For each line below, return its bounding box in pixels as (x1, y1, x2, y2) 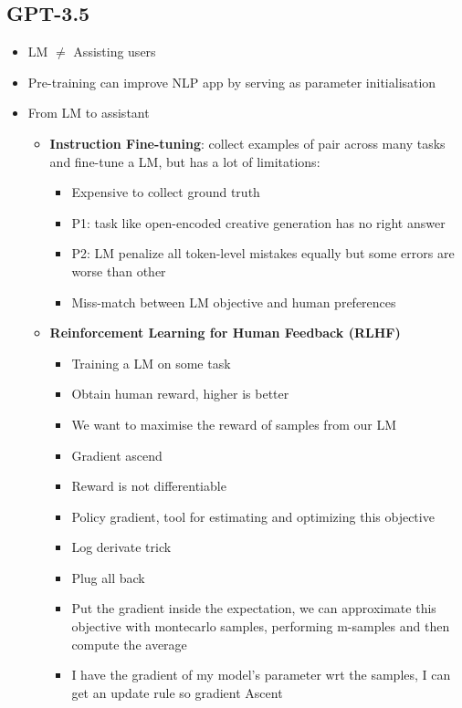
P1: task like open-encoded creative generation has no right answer (71, 213, 446, 232)
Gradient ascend (71, 445, 163, 464)
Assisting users (73, 42, 156, 61)
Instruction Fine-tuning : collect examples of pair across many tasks (49, 133, 446, 152)
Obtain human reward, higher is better (71, 384, 289, 403)
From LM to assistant (27, 103, 150, 122)
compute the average (71, 634, 187, 653)
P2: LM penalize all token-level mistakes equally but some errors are (71, 244, 455, 263)
